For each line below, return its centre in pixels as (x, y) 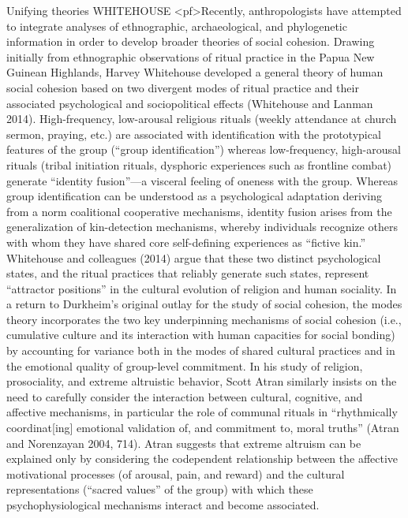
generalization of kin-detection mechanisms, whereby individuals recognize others (202, 227)
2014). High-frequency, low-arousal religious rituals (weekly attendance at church (202, 119)
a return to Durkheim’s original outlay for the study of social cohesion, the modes (204, 304)
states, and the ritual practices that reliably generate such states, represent (188, 273)
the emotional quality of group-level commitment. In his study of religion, (185, 365)
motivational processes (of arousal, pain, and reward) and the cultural (176, 473)
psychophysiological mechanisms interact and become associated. (163, 505)
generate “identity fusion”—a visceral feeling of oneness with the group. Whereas (202, 180)
